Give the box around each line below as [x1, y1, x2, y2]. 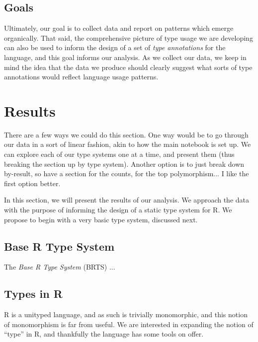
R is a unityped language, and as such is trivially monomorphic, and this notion [4, 309, 248, 320]
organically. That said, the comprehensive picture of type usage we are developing [4, 32, 253, 43]
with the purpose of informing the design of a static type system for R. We [4, 205, 232, 215]
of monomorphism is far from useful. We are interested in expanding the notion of [4, 319, 254, 329]
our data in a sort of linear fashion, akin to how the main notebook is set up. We [4, 139, 251, 149]
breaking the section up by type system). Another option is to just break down [4, 158, 245, 169]
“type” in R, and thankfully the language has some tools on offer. [4, 329, 204, 339]
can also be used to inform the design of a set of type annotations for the [4, 42, 226, 53]
